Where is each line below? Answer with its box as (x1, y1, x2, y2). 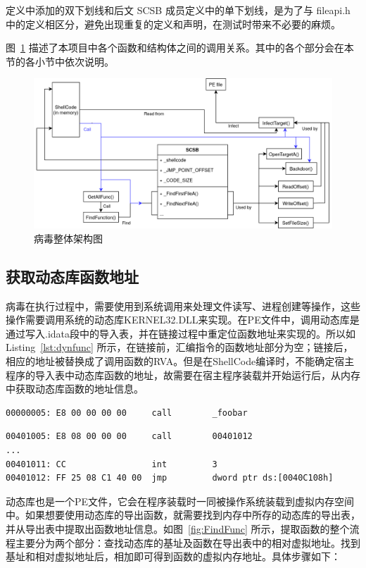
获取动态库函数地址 (6, 265, 139, 287)
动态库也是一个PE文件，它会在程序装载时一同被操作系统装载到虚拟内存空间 (6, 493, 355, 508)
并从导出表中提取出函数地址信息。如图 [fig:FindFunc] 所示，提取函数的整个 (6, 521, 350, 536)
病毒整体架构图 (34, 230, 103, 245)
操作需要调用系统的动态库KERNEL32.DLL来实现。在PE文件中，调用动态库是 (6, 312, 360, 327)
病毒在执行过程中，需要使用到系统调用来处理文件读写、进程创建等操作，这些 (6, 298, 360, 313)
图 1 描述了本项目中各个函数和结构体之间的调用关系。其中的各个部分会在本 (6, 40, 354, 55)
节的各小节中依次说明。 (6, 54, 114, 68)
